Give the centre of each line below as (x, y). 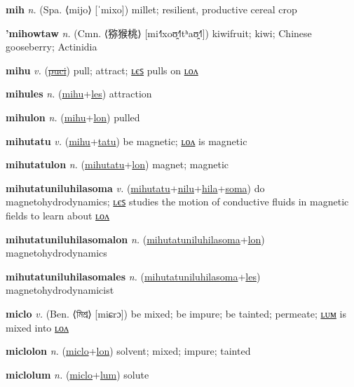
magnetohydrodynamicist (60, 290)
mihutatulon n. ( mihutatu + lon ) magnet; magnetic (117, 164)
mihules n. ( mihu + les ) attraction (79, 94)
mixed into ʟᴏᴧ (38, 327)
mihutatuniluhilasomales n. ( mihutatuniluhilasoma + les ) (133, 276)
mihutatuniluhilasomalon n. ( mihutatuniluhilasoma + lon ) (135, 239)
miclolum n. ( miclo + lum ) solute (77, 374)
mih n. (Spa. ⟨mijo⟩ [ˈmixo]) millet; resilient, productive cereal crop (151, 9)
